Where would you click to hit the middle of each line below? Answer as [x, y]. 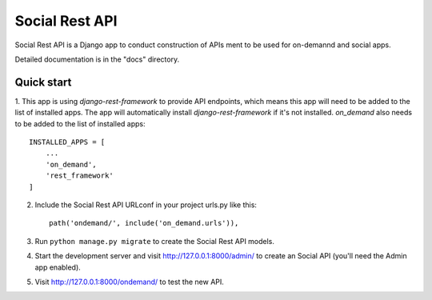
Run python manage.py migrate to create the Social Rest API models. [155, 241]
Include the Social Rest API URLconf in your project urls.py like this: [146, 205]
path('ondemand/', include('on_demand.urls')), [144, 223]
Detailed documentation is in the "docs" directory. [97, 59]
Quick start [43, 82]
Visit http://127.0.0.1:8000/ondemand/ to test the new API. [129, 282]
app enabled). [58, 267]
